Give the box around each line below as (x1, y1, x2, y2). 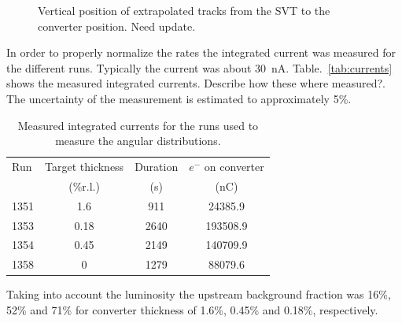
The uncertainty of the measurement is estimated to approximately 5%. (6, 90, 352, 106)
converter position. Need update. (38, 17, 196, 34)
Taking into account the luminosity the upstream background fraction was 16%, (6, 286, 391, 303)
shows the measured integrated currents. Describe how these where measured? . (6, 75, 386, 91)
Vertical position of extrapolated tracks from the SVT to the (38, 2, 330, 18)
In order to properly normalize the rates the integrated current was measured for (6, 44, 396, 61)
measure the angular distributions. (55, 132, 221, 149)
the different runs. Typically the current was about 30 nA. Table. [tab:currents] (6, 59, 393, 76)
